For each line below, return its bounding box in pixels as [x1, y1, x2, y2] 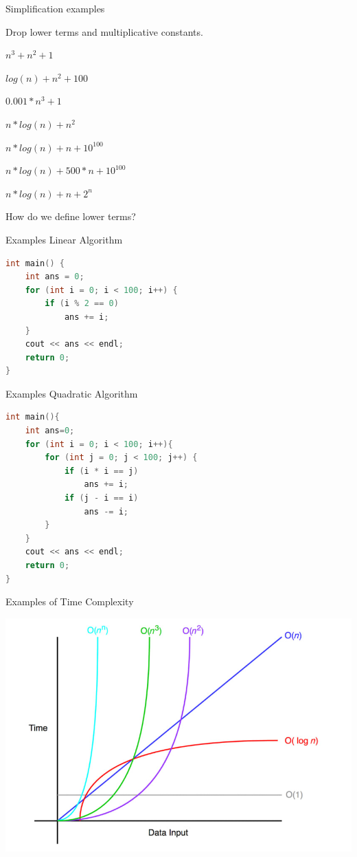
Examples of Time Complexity [5, 594, 134, 609]
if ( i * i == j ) [64, 466, 139, 476]
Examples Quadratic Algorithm [5, 386, 138, 400]
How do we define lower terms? [5, 209, 136, 224]
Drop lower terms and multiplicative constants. [5, 24, 203, 39]
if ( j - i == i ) [64, 493, 139, 503]
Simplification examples [5, 1, 105, 15]
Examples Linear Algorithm [5, 232, 123, 246]
